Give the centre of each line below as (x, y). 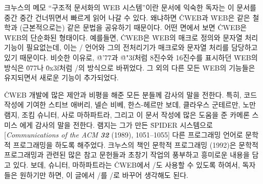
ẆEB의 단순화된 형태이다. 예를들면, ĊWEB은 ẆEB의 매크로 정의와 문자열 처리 (131, 37)
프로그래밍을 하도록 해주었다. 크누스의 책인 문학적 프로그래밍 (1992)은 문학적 (136, 144)
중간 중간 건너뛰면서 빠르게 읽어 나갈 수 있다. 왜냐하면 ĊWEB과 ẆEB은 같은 (127, 17)
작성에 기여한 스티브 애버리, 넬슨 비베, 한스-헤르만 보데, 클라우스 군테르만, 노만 (130, 105)
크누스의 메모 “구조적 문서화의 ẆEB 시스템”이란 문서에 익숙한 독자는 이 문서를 (130, 7)
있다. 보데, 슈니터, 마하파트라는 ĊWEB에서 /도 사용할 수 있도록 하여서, (126, 164)
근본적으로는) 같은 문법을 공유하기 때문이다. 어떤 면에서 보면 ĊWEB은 (135, 27)
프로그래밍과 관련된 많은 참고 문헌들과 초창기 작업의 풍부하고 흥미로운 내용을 (127, 155)
